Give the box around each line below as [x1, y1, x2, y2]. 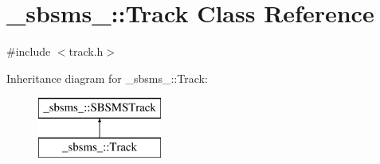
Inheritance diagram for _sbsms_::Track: [6, 69, 208, 86]
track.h [69, 43, 104, 60]
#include [6, 43, 51, 60]
